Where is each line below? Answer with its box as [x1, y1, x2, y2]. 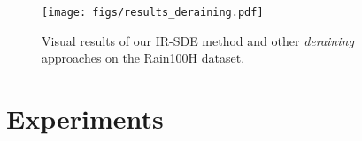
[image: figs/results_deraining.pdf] [42, 6, 264, 19]
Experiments [6, 100, 164, 137]
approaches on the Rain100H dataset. [42, 48, 245, 67]
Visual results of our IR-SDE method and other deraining [42, 31, 354, 49]
